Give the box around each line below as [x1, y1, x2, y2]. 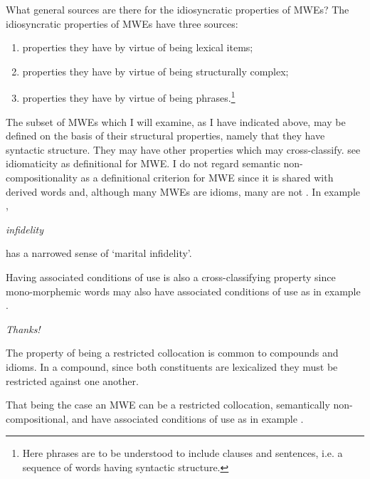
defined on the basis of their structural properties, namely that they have [6, 128, 325, 143]
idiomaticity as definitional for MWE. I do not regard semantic [6, 156, 280, 171]
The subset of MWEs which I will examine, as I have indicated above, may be [6, 114, 346, 129]
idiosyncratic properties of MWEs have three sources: [6, 16, 238, 31]
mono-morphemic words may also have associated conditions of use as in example [6, 283, 361, 298]
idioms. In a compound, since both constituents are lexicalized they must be [6, 359, 338, 374]
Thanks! [6, 321, 41, 336]
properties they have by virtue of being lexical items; [22, 40, 253, 55]
